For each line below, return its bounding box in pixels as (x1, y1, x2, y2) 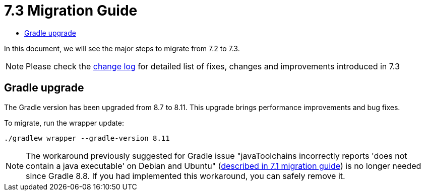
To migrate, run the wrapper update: (4, 118, 124, 127)
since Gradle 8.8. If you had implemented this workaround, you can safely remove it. (26, 170, 345, 181)
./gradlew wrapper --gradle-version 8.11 (4, 134, 170, 142)
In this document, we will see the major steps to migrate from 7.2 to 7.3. (4, 44, 240, 53)
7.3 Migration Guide (4, 2, 138, 19)
